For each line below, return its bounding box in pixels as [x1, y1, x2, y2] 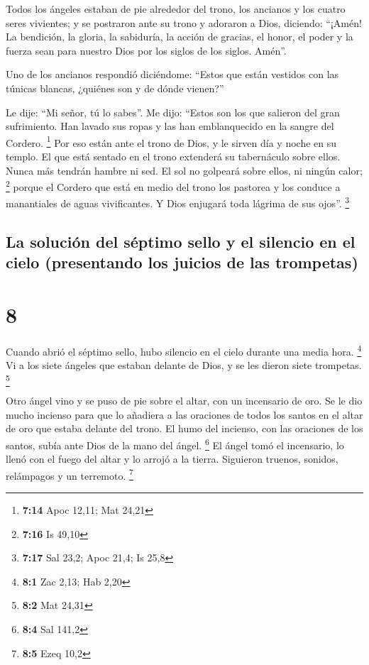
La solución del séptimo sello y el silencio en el [6, 231, 356, 253]
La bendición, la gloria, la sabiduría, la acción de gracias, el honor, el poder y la [6, 29, 353, 44]
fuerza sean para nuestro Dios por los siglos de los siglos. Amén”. [6, 43, 287, 57]
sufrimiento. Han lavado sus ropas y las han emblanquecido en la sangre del [6, 119, 334, 133]
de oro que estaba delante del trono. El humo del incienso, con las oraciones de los [6, 421, 363, 436]
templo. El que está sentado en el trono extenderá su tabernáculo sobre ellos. [6, 149, 341, 163]
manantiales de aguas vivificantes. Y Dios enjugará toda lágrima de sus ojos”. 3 [6, 194, 350, 211]
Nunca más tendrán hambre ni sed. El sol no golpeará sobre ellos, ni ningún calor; [6, 163, 363, 177]
